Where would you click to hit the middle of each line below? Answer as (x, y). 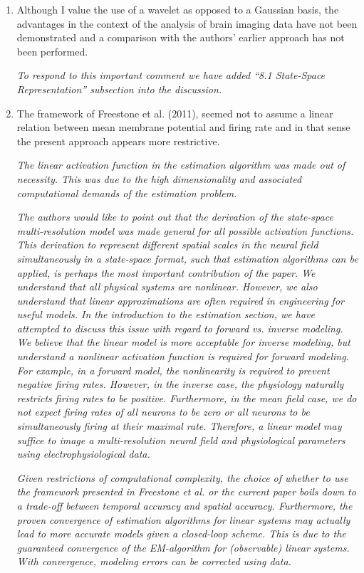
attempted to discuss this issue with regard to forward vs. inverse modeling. (180, 328)
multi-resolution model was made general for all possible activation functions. (185, 230)
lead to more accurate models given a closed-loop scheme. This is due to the (181, 533)
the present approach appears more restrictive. (118, 141)
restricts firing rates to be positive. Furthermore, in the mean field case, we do (187, 398)
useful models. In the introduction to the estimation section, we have (166, 314)
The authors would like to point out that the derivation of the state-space (175, 217)
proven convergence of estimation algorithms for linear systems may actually (183, 519)
